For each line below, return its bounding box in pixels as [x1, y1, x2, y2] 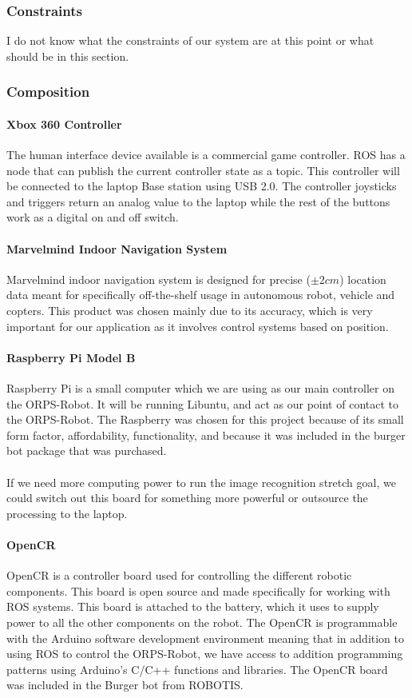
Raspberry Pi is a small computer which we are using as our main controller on [6, 379, 394, 396]
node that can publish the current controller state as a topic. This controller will [6, 162, 400, 178]
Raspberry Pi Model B [6, 349, 136, 365]
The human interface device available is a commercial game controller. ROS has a [6, 146, 406, 163]
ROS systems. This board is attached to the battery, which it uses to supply [6, 598, 379, 615]
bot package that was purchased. [6, 442, 167, 459]
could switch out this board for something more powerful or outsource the [6, 489, 368, 506]
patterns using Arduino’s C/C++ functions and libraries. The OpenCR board [6, 660, 388, 677]
